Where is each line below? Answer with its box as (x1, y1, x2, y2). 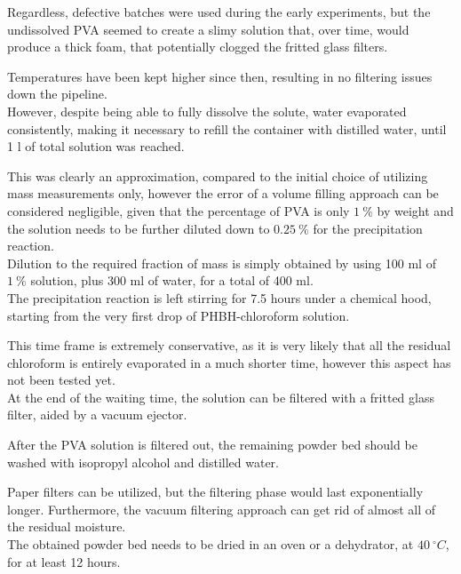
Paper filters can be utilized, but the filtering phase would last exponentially (7, 482, 424, 501)
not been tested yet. (7, 371, 115, 389)
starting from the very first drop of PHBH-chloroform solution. (7, 306, 350, 324)
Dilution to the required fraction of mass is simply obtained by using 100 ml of (7, 253, 436, 272)
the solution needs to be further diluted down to (7, 219, 270, 237)
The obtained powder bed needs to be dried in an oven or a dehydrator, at (7, 535, 414, 554)
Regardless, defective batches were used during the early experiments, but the (7, 3, 431, 20)
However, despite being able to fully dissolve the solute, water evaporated (7, 101, 407, 120)
